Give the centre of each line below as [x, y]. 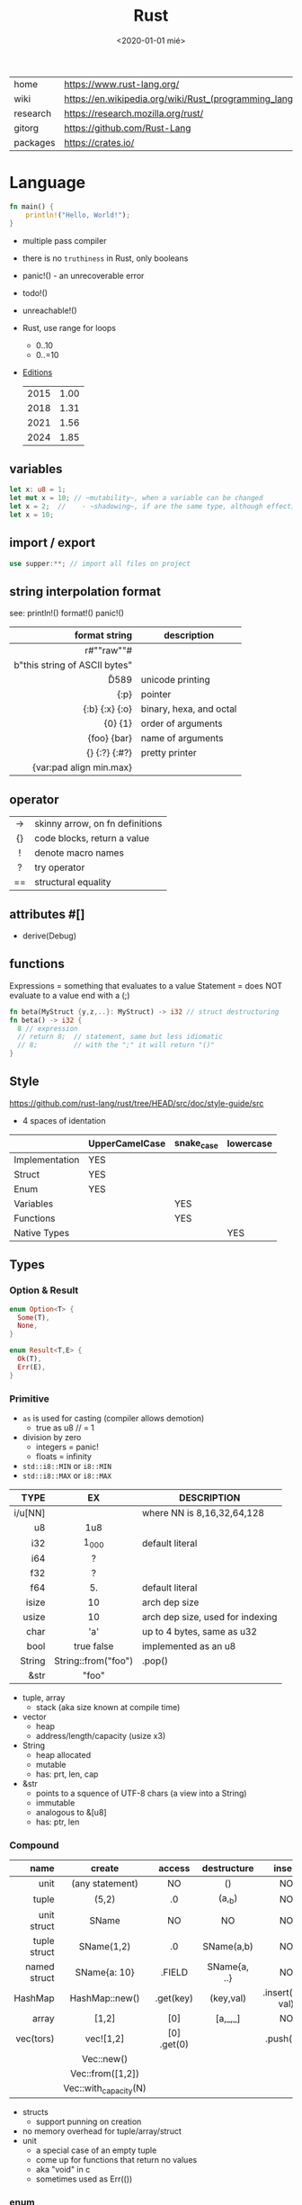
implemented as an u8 [189, 1646]
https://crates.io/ [99, 142]
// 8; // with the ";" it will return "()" [116, 1045]
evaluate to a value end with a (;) [70, 995]
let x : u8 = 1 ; [38, 490]
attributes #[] [47, 914]
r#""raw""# [109, 650]
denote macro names [79, 853]
